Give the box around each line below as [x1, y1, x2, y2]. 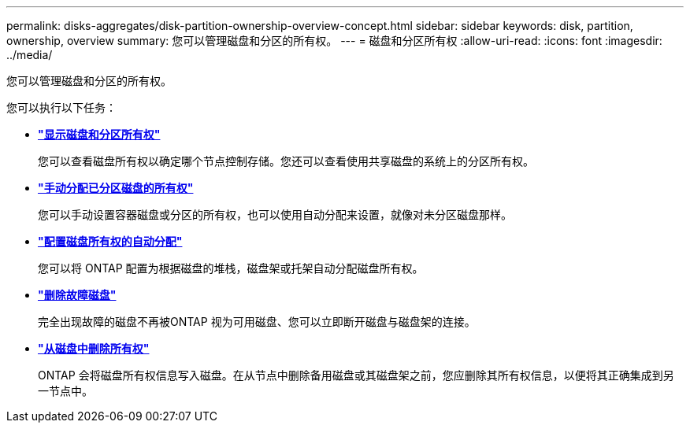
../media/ [6, 48, 53, 61]
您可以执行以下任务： [6, 101, 117, 114]
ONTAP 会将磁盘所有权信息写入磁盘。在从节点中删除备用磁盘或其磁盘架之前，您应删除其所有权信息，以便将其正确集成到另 [38, 368, 674, 382]
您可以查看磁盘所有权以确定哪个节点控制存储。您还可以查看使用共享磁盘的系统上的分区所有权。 [38, 154, 534, 168]
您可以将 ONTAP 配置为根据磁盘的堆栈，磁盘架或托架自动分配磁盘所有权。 [38, 261, 424, 275]
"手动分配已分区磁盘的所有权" [38, 181, 194, 194]
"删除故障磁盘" [38, 288, 117, 301]
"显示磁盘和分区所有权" [38, 128, 161, 141]
